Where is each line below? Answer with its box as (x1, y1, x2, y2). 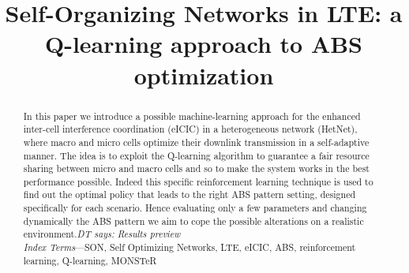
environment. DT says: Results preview (23, 227, 181, 241)
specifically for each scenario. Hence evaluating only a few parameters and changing (23, 201, 367, 215)
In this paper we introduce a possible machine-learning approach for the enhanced (23, 109, 361, 122)
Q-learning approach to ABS (44, 28, 363, 60)
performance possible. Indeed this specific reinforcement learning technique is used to (23, 174, 373, 188)
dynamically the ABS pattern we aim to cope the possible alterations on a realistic (23, 214, 364, 227)
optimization (133, 58, 274, 91)
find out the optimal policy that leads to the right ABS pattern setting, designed (23, 188, 356, 201)
